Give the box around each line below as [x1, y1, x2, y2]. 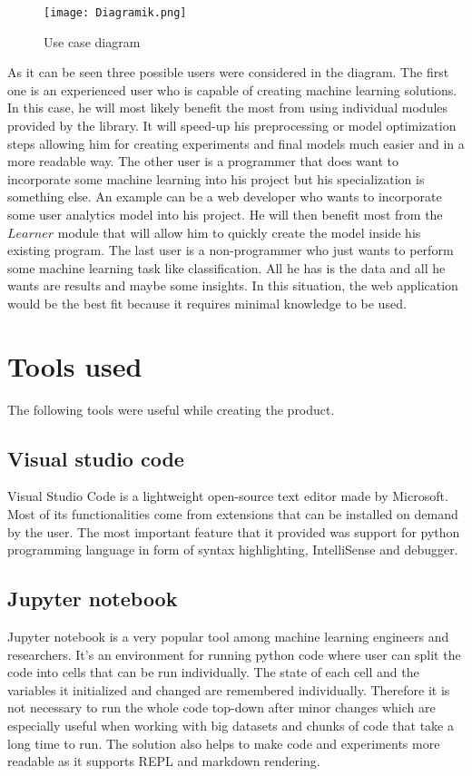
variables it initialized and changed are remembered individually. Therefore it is [7, 680, 450, 699]
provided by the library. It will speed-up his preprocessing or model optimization [7, 116, 457, 135]
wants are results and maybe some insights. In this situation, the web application [7, 276, 458, 295]
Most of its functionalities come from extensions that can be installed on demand [7, 505, 458, 524]
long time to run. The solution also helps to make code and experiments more [7, 733, 440, 752]
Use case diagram [44, 32, 141, 51]
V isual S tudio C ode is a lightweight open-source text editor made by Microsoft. [7, 486, 448, 506]
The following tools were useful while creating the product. [7, 399, 335, 418]
